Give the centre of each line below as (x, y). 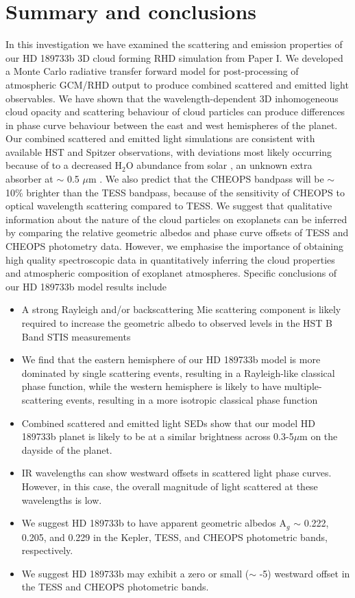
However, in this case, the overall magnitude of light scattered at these (170, 486)
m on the (319, 436)
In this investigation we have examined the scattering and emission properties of (174, 44)
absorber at (29, 179)
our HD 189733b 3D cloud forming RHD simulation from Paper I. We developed (174, 57)
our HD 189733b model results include (86, 286)
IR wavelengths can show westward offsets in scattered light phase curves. (176, 473)
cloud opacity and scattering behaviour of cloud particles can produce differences (175, 112)
